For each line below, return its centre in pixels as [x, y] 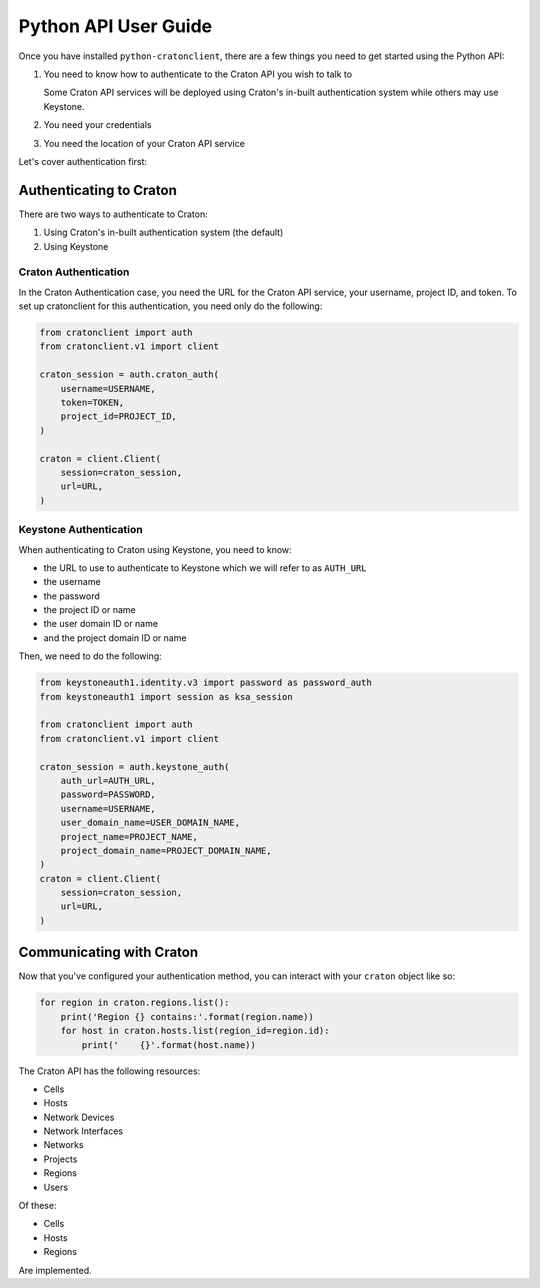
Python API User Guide [115, 26]
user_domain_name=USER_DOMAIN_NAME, [150, 823]
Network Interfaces [83, 1131]
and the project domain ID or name [115, 637]
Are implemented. [55, 1270]
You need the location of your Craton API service [144, 143]
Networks [63, 1145]
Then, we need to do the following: [90, 656]
